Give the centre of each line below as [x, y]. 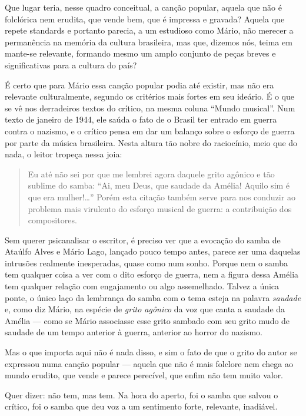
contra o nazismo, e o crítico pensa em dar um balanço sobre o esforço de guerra [150, 131]
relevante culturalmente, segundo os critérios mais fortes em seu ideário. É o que [149, 96]
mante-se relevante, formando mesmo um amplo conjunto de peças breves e [140, 53]
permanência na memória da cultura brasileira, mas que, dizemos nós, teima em [149, 42]
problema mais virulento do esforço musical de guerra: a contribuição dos [160, 208]
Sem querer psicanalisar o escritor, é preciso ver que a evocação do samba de [143, 240]
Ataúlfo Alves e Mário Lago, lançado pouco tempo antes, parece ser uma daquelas [153, 251]
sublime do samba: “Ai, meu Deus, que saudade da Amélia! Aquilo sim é [159, 185]
